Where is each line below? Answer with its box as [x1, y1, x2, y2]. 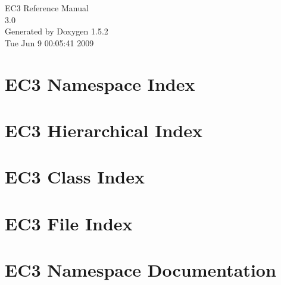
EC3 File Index [5, 211, 133, 235]
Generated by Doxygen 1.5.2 [5, 25, 108, 37]
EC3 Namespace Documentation [5, 258, 276, 282]
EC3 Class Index [5, 164, 145, 189]
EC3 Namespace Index [5, 71, 195, 96]
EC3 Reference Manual [5, 2, 89, 14]
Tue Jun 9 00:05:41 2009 [5, 36, 94, 49]
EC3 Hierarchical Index [5, 118, 202, 142]
